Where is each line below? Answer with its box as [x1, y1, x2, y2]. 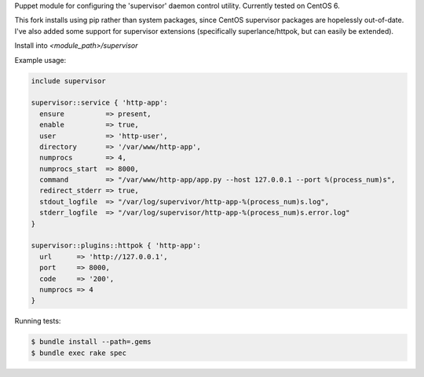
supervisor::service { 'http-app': [31, 98, 168, 108]
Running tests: [14, 317, 61, 326]
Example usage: [14, 55, 67, 64]
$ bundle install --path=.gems [31, 338, 152, 346]
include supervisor [31, 76, 106, 86]
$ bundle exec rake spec [31, 348, 127, 357]
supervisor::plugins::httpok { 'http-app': [31, 241, 202, 251]
